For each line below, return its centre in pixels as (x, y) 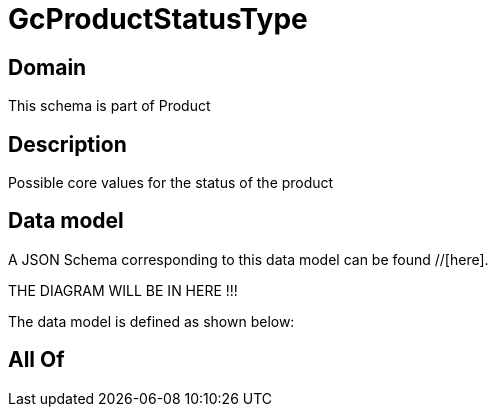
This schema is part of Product (109, 106)
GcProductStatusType (158, 19)
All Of (36, 360)
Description (67, 144)
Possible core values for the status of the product (171, 183)
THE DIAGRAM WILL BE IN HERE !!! (123, 290)
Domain (47, 67)
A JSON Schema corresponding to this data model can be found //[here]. (248, 259)
